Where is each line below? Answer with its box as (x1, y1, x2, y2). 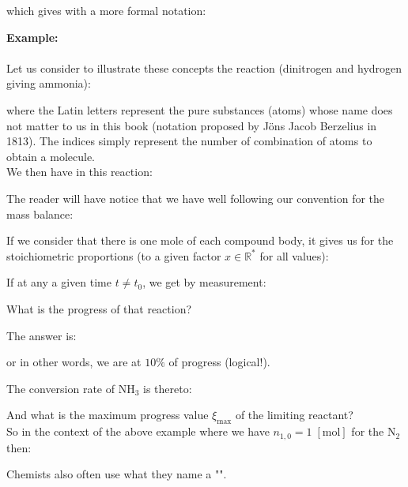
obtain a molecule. (6, 148, 95, 164)
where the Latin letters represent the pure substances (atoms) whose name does (6, 101, 393, 118)
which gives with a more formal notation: (6, 2, 206, 18)
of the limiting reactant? (235, 406, 353, 423)
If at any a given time (6, 274, 111, 290)
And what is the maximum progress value (6, 406, 209, 423)
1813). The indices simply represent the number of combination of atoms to (6, 133, 372, 149)
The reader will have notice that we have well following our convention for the (6, 189, 385, 206)
